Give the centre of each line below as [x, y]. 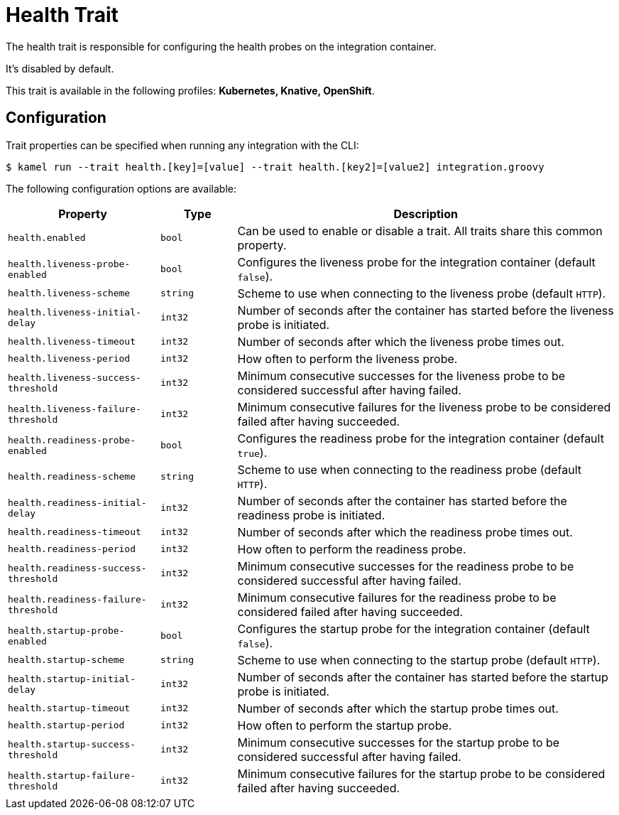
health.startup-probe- [66, 630]
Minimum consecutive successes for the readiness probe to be [406, 566]
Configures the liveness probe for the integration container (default [416, 262]
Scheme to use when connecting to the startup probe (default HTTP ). [419, 660]
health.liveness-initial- [75, 312]
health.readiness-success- [77, 568]
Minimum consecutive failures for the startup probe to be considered [421, 773]
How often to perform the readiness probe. [352, 549]
